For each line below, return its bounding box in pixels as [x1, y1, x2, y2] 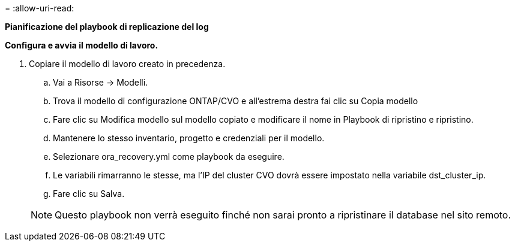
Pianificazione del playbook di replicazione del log [5, 22, 209, 32]
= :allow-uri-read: [5, 3, 74, 13]
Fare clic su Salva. [53, 189, 125, 199]
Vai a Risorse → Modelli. [53, 77, 148, 87]
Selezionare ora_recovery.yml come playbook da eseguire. [53, 151, 285, 162]
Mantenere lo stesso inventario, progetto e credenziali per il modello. [53, 133, 325, 143]
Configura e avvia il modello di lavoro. [5, 40, 158, 50]
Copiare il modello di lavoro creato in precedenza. [29, 59, 226, 69]
